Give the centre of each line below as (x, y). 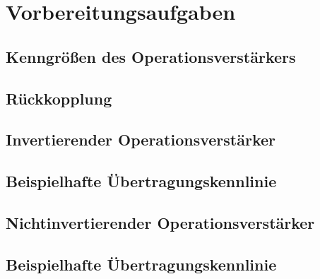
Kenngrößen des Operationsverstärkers (151, 56)
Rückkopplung (59, 98)
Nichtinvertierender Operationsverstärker (160, 222)
